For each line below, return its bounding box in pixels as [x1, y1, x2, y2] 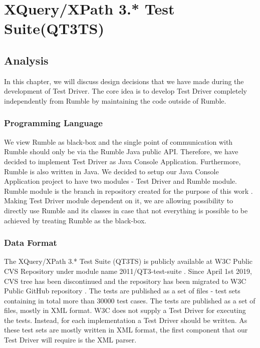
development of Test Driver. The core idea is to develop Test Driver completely [4, 86, 247, 96]
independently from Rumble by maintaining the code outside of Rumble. [4, 95, 226, 106]
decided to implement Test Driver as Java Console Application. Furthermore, [4, 156, 241, 166]
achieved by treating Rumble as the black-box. [4, 215, 147, 225]
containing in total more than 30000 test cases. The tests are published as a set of [4, 295, 255, 305]
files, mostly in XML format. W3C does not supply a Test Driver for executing [4, 305, 246, 315]
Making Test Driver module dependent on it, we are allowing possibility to [4, 195, 233, 206]
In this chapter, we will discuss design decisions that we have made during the [4, 76, 244, 86]
